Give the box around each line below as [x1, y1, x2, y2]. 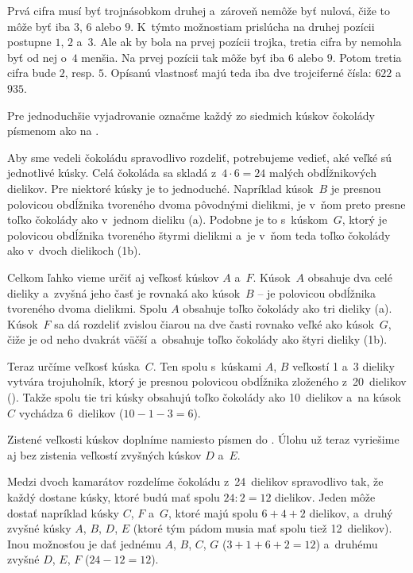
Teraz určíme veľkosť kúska [7, 357, 140, 374]
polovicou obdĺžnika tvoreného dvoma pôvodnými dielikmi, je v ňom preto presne [7, 195, 406, 212]
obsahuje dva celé [307, 268, 392, 285]
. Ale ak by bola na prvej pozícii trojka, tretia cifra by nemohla [93, 33, 402, 50]
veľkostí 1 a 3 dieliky [292, 357, 395, 374]
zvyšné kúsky [7, 520, 71, 536]
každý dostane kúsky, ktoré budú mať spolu [7, 489, 220, 506]
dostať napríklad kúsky [7, 504, 120, 521]
